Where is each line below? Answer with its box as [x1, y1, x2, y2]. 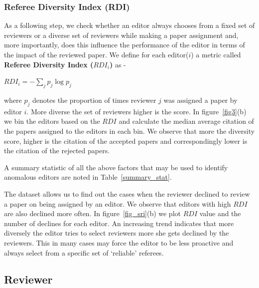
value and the [199, 208, 241, 219]
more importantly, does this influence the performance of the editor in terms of [4, 39, 245, 50]
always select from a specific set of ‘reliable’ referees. [4, 247, 164, 258]
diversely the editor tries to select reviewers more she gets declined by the [4, 228, 229, 238]
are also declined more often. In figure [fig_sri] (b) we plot [4, 208, 181, 219]
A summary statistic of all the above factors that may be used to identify [4, 162, 228, 172]
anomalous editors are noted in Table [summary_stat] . [4, 172, 172, 182]
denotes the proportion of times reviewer [32, 94, 156, 105]
